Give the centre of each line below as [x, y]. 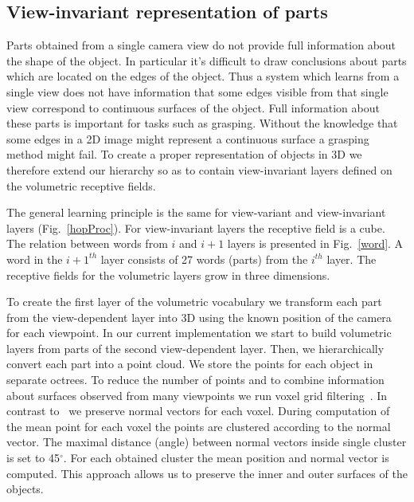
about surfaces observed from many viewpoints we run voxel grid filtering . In [197, 395]
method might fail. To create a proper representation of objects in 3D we [184, 154]
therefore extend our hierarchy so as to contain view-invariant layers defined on [199, 169]
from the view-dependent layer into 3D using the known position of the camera [199, 317]
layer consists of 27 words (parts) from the [204, 259]
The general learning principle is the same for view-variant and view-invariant [196, 212]
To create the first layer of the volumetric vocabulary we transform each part [194, 302]
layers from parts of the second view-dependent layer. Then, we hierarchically [195, 348]
